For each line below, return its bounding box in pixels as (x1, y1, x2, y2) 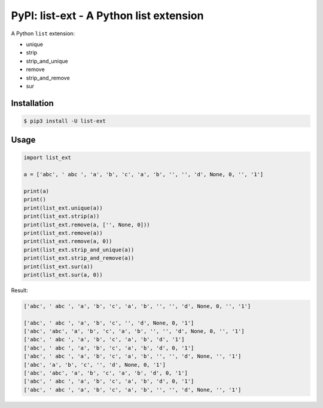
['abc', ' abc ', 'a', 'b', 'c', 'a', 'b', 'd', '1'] (23, 336, 185, 343)
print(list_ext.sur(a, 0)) (23, 271, 103, 278)
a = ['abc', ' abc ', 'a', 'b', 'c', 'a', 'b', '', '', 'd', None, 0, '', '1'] (23, 171, 264, 178)
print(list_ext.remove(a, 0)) (23, 238, 112, 245)
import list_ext (23, 154, 72, 161)
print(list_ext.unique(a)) (23, 204, 103, 211)
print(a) (23, 188, 50, 195)
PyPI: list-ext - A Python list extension (11, 9, 204, 22)
